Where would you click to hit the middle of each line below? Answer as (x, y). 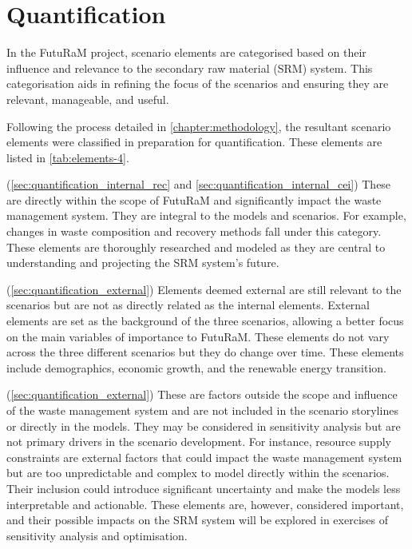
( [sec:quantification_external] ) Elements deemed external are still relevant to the (204, 289)
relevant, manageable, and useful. (88, 99)
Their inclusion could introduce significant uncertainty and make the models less (204, 488)
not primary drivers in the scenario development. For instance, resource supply (199, 442)
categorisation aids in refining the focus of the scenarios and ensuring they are (198, 84)
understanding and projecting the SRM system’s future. (143, 263)
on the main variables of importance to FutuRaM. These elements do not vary (198, 336)
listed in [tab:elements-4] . (68, 157)
